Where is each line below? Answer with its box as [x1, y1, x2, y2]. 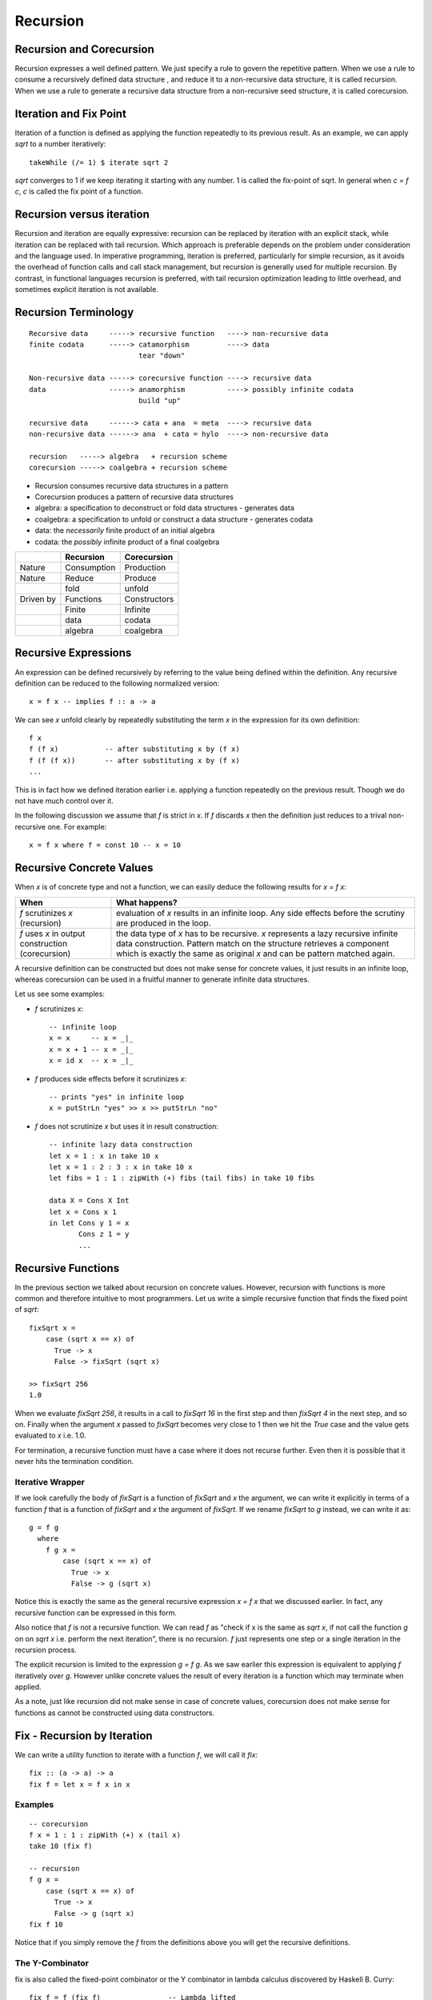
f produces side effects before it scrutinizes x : [34, 1074, 187, 1083]
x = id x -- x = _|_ [49, 1056, 134, 1066]
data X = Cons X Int [49, 1196, 130, 1206]
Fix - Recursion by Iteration [14, 1729, 153, 1742]
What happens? [116, 897, 178, 908]
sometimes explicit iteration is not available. [14, 285, 159, 294]
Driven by [19, 594, 56, 604]
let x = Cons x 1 [49, 1207, 117, 1216]
